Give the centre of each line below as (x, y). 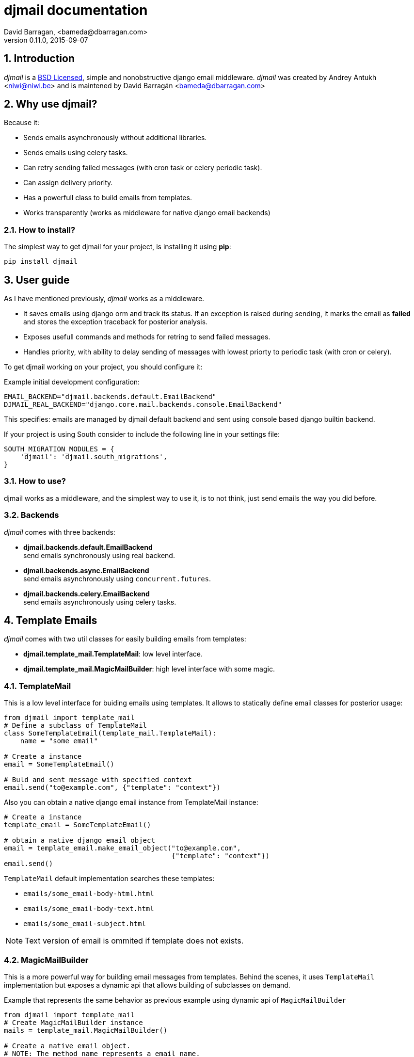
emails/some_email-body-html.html (89, 894)
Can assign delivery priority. (68, 183)
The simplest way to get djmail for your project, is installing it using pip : (118, 247)
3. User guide (37, 280)
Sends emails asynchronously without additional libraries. (115, 138)
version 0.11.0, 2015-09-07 (46, 40)
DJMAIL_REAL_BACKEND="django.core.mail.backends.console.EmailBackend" (143, 405)
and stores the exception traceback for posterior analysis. (116, 322)
